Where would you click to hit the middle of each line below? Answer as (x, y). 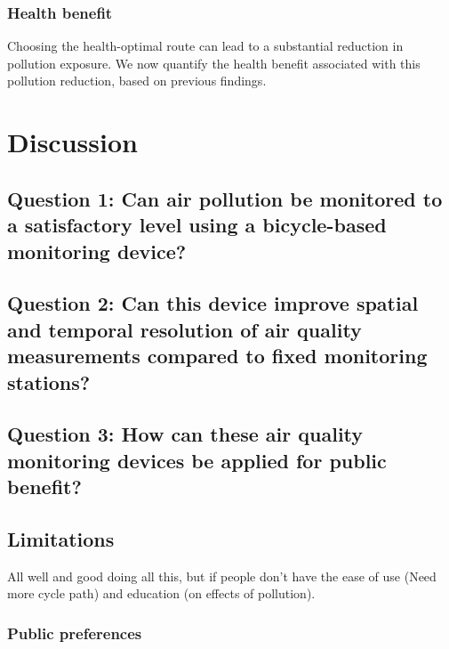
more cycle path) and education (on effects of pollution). (161, 593)
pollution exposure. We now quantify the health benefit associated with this (214, 63)
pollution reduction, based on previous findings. (137, 81)
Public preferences (75, 633)
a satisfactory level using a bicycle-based (197, 225)
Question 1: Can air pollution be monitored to (225, 198)
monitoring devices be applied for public (197, 460)
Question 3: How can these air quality (185, 434)
